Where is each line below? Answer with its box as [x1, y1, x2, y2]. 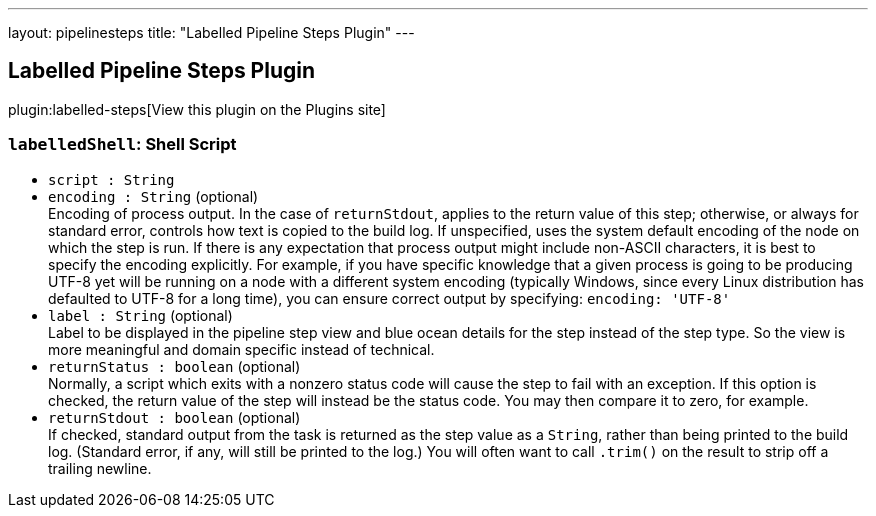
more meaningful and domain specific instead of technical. [48, 340, 435, 358]
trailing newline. [48, 459, 152, 477]
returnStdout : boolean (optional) [48, 408, 301, 426]
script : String [48, 171, 175, 188]
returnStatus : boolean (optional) [48, 357, 301, 375]
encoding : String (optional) [48, 187, 259, 205]
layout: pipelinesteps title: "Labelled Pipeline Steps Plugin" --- [8, 24, 415, 41]
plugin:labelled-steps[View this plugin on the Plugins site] [8, 100, 386, 118]
